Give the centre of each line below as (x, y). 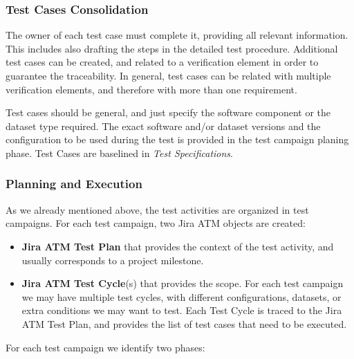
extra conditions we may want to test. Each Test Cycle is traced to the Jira (182, 310)
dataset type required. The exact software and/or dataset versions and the (163, 126)
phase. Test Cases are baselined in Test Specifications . (120, 153)
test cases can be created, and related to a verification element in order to (162, 62)
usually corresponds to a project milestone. (113, 260)
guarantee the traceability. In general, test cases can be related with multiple (168, 75)
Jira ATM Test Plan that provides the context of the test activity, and (178, 246)
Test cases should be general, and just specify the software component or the (168, 112)
